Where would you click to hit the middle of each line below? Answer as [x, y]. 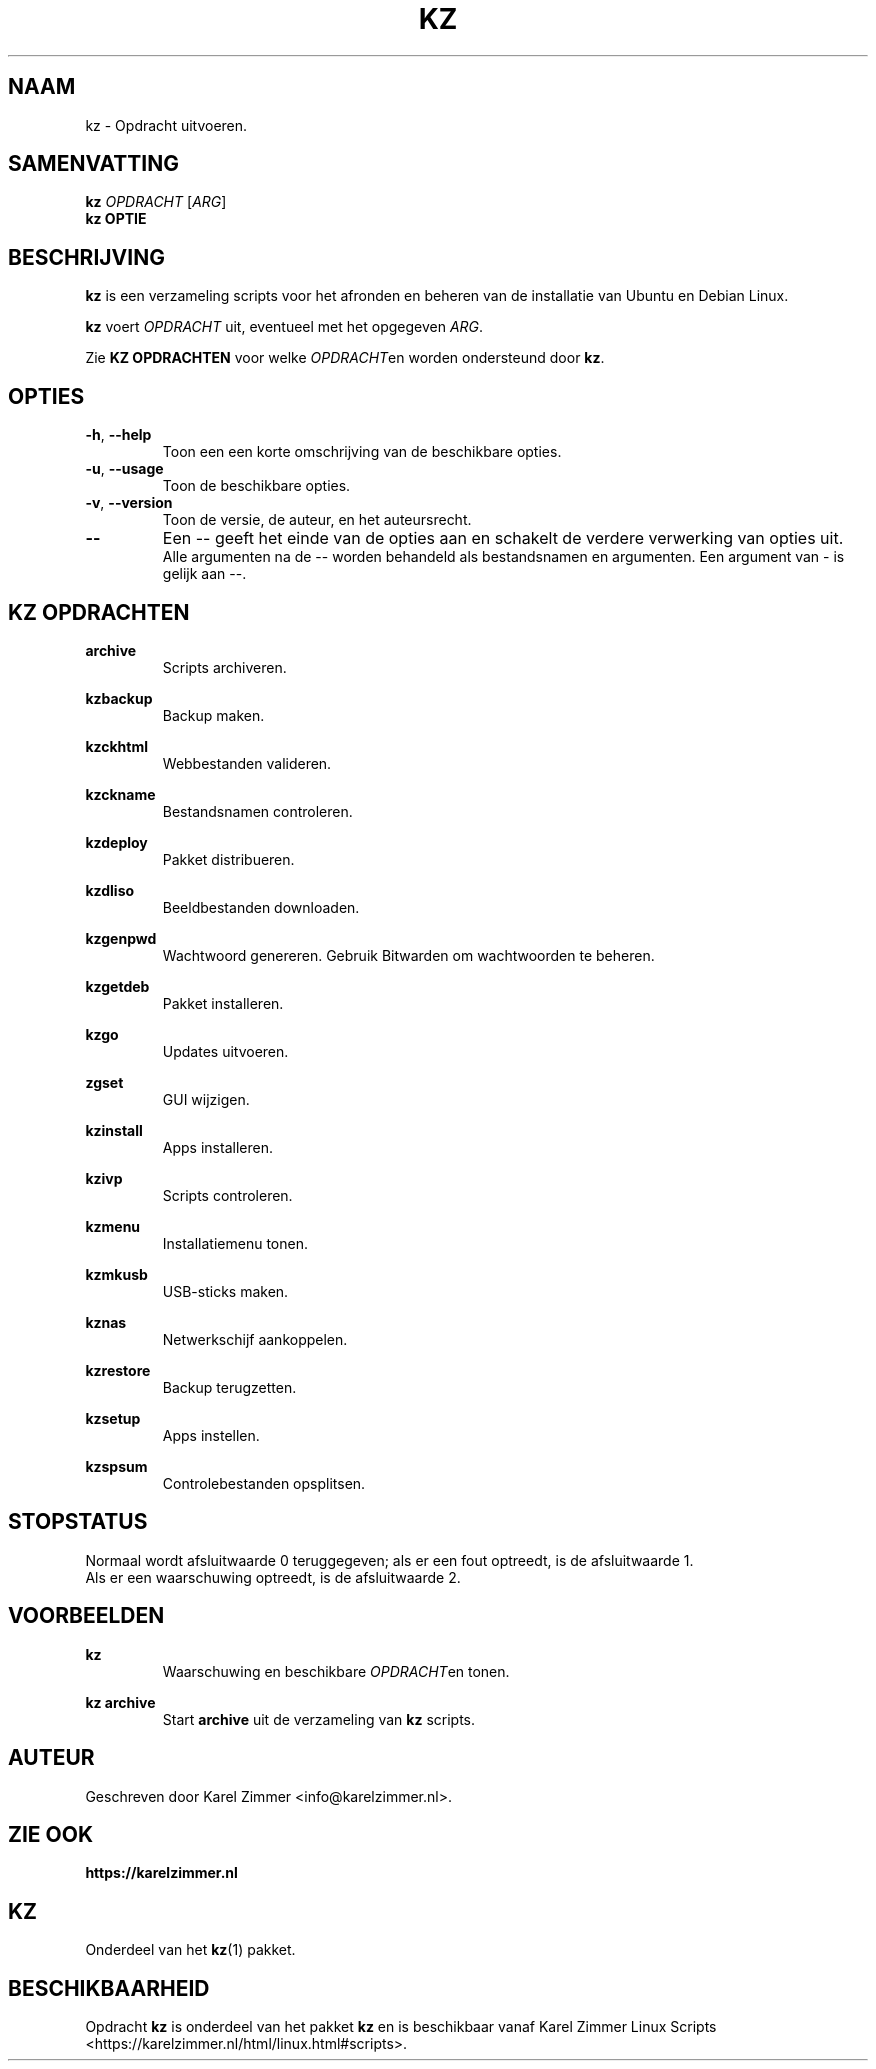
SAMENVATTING [93, 164]
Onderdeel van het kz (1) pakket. [190, 1950]
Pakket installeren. [223, 1003]
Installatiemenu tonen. [235, 1243]
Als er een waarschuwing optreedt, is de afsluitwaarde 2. [273, 1577]
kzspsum [116, 1466]
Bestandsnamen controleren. [257, 811]
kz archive [120, 1702]
